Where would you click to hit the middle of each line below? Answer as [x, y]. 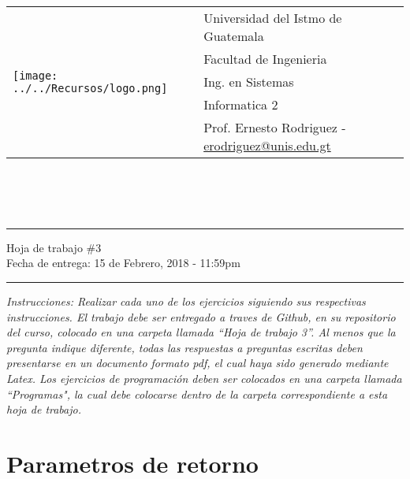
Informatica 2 [241, 104]
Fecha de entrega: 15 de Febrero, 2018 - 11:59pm [123, 263]
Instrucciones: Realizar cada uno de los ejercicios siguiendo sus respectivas [186, 301]
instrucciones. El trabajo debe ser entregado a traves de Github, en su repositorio [201, 316]
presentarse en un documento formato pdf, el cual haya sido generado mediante [198, 363]
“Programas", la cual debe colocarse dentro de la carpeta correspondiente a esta [197, 394]
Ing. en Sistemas [249, 82]
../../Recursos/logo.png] [90, 88]
